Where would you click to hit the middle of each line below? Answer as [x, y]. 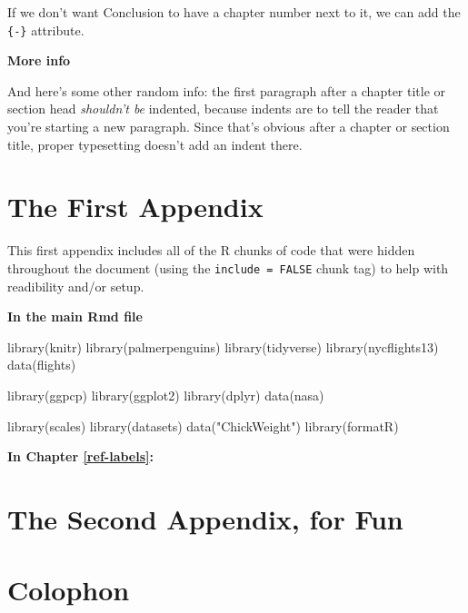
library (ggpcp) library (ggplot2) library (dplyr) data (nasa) [166, 395]
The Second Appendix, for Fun [205, 518]
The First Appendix [135, 207]
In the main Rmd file [75, 316]
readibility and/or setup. [76, 286]
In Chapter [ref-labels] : [80, 456]
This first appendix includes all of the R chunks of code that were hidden [211, 250]
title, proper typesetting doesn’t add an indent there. [155, 144]
